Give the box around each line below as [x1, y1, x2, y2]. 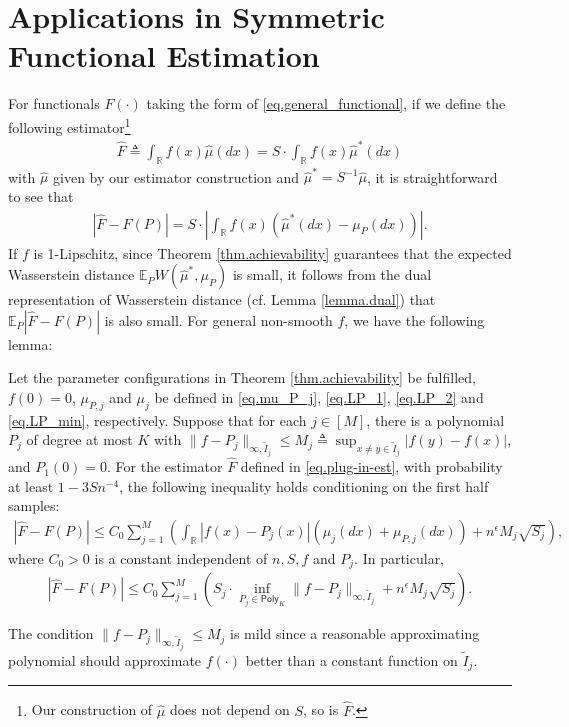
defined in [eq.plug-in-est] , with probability [240, 456, 503, 477]
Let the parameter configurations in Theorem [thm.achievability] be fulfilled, [8, 367, 476, 388]
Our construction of [31, 699, 153, 720]
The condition [8, 623, 94, 644]
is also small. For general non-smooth [104, 309, 333, 330]
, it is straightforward [366, 166, 498, 187]
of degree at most [26, 429, 133, 450]
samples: [8, 495, 60, 516]
